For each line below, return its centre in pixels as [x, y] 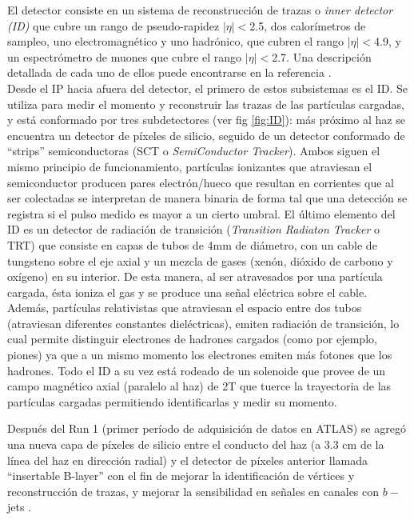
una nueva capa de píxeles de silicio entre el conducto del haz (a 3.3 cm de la [196, 444]
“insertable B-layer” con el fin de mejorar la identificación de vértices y [181, 476]
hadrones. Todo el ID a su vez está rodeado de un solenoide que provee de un [197, 370]
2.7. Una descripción [322, 56]
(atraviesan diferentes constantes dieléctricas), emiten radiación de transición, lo [203, 323]
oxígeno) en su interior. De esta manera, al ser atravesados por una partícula [195, 276]
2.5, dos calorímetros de [308, 25]
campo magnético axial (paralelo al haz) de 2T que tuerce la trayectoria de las [199, 386]
